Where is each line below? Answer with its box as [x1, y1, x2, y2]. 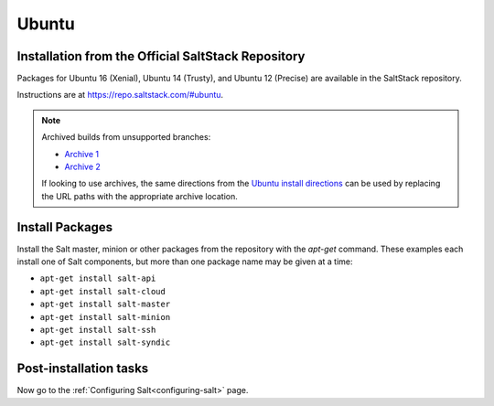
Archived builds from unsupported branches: [41, 132, 211, 143]
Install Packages [16, 219, 113, 235]
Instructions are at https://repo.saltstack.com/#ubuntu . [16, 90, 224, 101]
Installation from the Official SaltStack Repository [16, 48, 306, 64]
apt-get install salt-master [39, 299, 171, 310]
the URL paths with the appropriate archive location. [41, 190, 238, 201]
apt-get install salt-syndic [39, 337, 171, 347]
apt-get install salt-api [39, 273, 156, 283]
